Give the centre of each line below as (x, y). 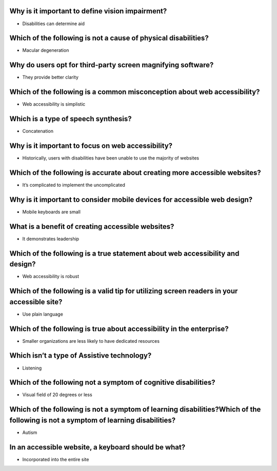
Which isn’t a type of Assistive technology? (81, 356)
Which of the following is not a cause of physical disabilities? (109, 38)
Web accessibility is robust (51, 277)
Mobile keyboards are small (51, 212)
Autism (30, 432)
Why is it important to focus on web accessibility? (91, 145)
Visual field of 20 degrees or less (57, 395)
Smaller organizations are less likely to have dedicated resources (91, 341)
